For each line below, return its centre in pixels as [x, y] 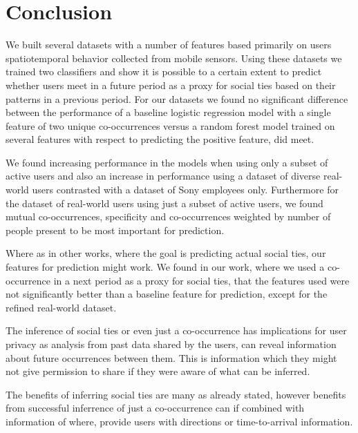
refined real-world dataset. [61, 307]
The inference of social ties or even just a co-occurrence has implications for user [176, 330]
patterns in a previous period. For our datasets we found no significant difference [177, 98]
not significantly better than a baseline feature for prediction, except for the [167, 294]
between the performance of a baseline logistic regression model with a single [168, 112]
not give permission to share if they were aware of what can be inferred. [158, 371]
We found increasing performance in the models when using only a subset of [167, 162]
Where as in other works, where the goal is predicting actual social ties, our [166, 253]
